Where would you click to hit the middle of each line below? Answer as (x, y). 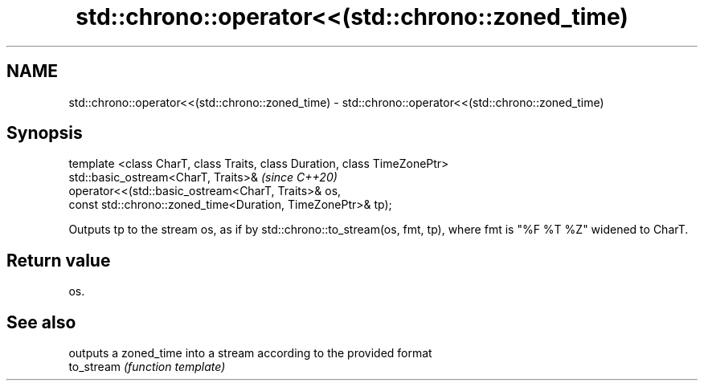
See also (41, 322)
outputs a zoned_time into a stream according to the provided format (250, 353)
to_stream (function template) (147, 367)
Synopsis (45, 133)
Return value (59, 260)
